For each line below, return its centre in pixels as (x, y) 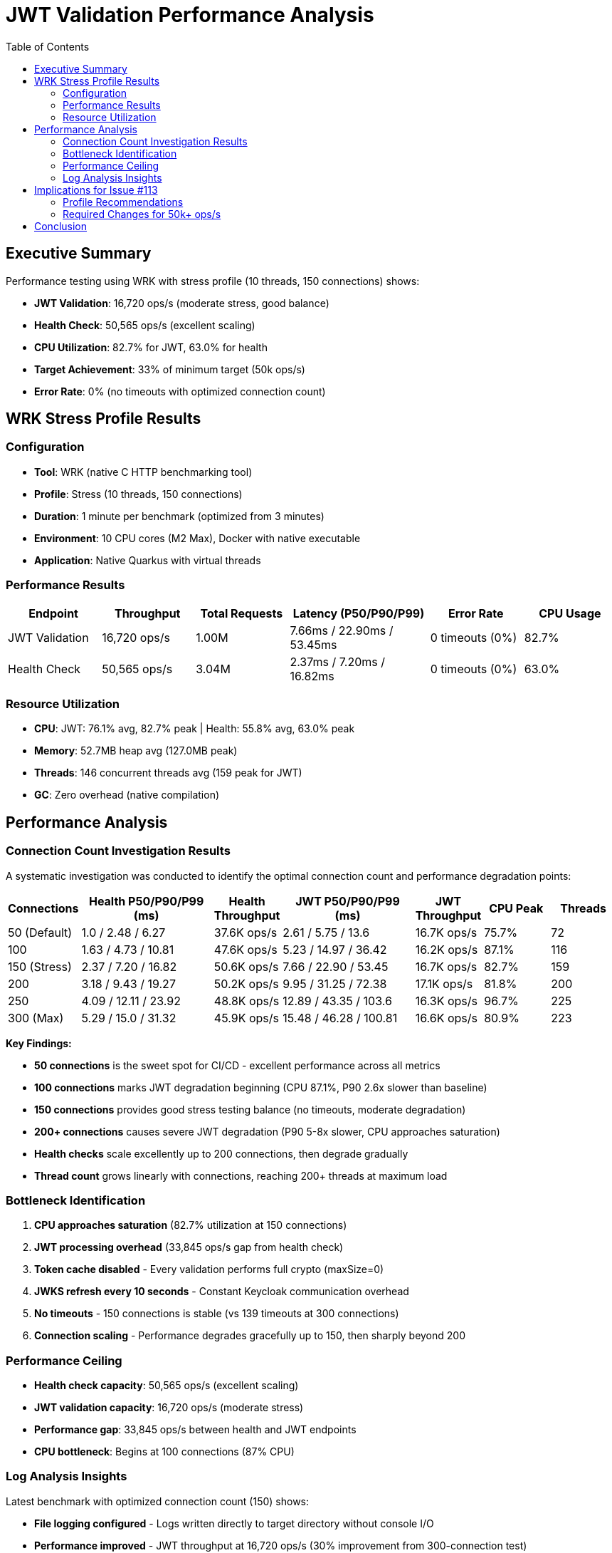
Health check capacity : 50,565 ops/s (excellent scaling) (167, 1386)
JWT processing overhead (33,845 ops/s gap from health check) (189, 1247)
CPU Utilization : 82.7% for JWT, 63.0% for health (151, 347)
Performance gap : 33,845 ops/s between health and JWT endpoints (195, 1430)
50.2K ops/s (246, 983)
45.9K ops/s (246, 1018)
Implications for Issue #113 (96, 189)
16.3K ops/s (446, 1001)
